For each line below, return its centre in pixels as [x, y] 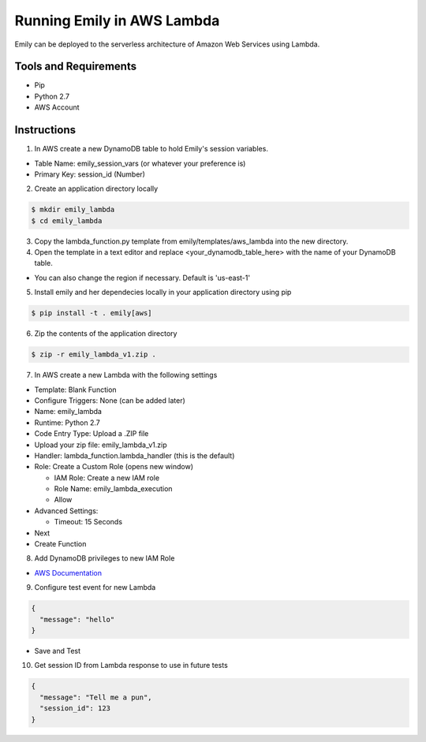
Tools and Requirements [76, 67]
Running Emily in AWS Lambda [117, 21]
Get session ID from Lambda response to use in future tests [131, 666]
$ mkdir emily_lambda [73, 210]
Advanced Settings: [66, 511]
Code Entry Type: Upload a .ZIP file [92, 434]
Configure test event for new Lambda [95, 587]
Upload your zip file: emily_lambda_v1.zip [101, 445]
